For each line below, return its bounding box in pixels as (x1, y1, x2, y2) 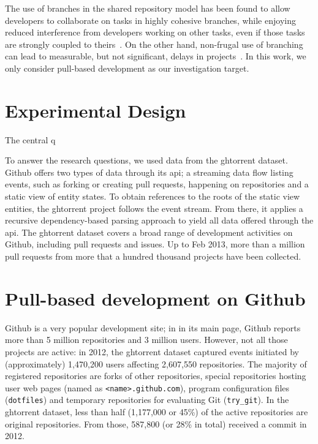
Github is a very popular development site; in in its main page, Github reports (5, 321, 301, 334)
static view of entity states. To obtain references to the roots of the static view (5, 190, 300, 203)
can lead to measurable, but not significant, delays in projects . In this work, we (5, 50, 306, 62)
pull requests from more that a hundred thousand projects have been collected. (5, 250, 301, 263)
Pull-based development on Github (5, 285, 306, 310)
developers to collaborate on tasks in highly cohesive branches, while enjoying (5, 13, 296, 26)
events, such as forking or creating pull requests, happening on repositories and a (5, 178, 309, 190)
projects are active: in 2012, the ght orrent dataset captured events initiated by (5, 345, 299, 358)
